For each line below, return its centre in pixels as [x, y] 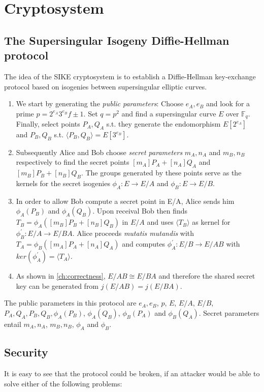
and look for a [228, 103]
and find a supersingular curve [169, 113]
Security [26, 352]
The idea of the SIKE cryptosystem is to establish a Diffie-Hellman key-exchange [130, 76]
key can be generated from [57, 285]
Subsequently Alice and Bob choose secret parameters [99, 152]
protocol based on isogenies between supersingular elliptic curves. [106, 86]
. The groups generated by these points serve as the [161, 173]
